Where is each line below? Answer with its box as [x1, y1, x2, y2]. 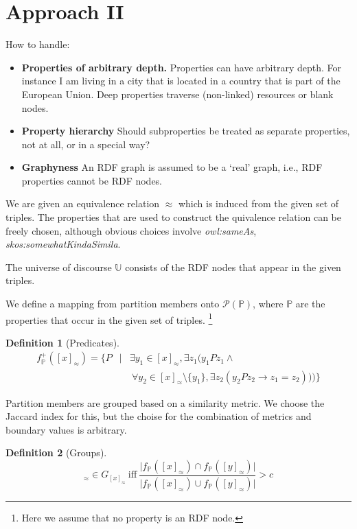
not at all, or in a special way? [21, 137, 150, 151]
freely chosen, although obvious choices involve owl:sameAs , [5, 223, 257, 237]
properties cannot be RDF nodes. [21, 173, 163, 187]
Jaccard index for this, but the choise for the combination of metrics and [5, 409, 312, 423]
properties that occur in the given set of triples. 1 [5, 310, 213, 327]
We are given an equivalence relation [5, 196, 160, 211]
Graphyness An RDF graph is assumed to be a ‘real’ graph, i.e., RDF [21, 160, 323, 174]
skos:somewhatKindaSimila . [5, 237, 121, 251]
